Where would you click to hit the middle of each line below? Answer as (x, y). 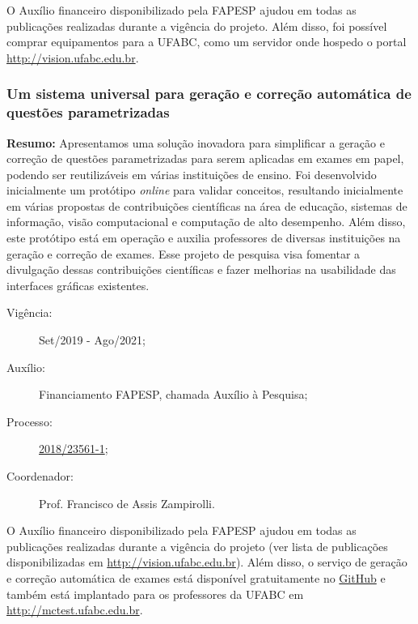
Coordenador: (40, 476)
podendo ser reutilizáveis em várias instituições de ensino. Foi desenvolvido (192, 174)
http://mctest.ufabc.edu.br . (75, 610)
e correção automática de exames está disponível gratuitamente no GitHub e (196, 577)
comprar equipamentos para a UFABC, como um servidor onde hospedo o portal (207, 42)
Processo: (30, 421)
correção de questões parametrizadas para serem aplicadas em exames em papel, (205, 158)
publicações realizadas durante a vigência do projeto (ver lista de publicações (197, 546)
